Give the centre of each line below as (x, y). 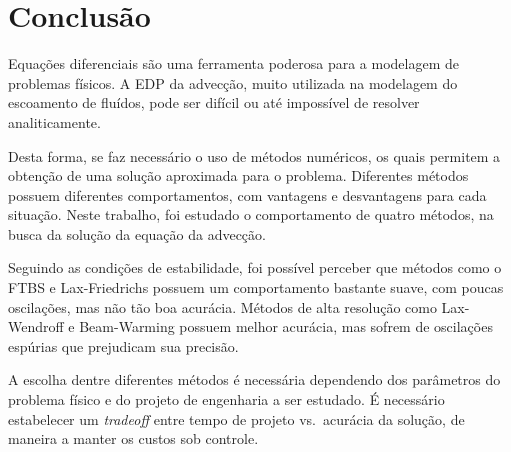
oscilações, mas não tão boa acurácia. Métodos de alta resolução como (222, 306)
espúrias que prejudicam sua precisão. (123, 345)
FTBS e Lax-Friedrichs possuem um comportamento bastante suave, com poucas (256, 287)
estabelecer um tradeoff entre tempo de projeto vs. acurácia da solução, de (236, 418)
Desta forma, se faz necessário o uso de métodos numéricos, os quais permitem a (254, 155)
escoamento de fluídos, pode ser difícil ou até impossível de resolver (214, 102)
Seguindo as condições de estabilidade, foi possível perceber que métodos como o (255, 267)
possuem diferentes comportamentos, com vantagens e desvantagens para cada (247, 194)
